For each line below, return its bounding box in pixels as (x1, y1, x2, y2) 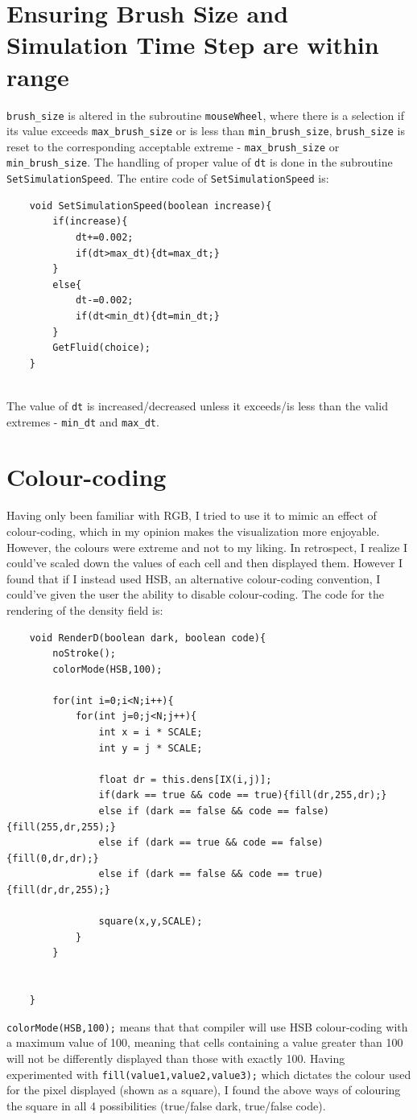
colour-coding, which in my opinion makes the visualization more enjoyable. (6, 522, 380, 539)
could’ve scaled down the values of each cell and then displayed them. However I (6, 554, 403, 571)
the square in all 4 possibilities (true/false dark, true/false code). (6, 1097, 326, 1114)
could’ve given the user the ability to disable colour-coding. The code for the (6, 586, 384, 603)
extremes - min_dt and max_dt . (6, 413, 159, 430)
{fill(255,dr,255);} (6, 821, 117, 833)
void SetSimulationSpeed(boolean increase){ (29, 200, 272, 212)
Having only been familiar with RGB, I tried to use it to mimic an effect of (6, 507, 377, 524)
